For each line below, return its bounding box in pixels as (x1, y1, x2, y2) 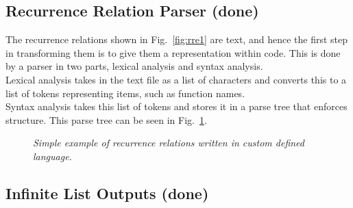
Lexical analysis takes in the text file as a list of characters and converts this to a (5, 72, 347, 86)
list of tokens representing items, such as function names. (5, 86, 245, 100)
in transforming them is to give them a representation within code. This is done (5, 45, 341, 60)
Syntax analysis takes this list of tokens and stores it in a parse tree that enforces (5, 99, 348, 114)
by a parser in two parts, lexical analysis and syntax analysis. (5, 59, 263, 73)
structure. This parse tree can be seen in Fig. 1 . (5, 112, 207, 127)
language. (33, 148, 72, 163)
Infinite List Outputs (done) (5, 182, 209, 203)
